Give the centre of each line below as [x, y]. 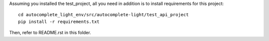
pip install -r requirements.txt [59, 21]
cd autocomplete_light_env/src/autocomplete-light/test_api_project [103, 15]
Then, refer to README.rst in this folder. [50, 33]
